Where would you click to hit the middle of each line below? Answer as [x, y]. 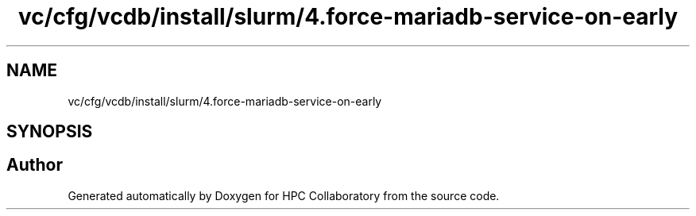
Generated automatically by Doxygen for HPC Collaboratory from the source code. [284, 195]
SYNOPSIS [50, 132]
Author [35, 165]
